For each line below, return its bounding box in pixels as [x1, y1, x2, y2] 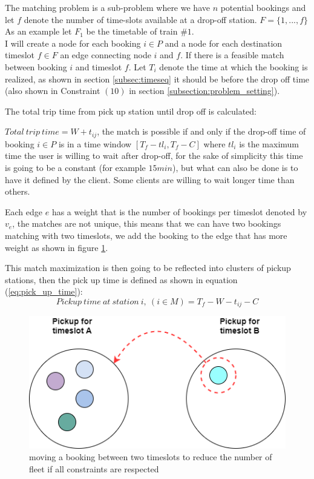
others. [5, 185, 30, 198]
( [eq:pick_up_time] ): [5, 285, 83, 298]
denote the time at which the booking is [159, 60, 308, 73]
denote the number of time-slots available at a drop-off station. [24, 13, 257, 25]
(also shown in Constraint [5, 84, 100, 97]
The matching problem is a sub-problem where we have [5, 1, 210, 13]
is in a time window [58, 137, 132, 150]
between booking [5, 60, 67, 73]
